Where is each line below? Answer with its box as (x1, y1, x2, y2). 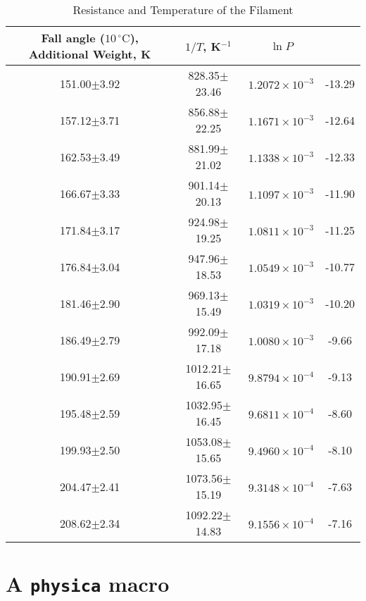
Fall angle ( (41, 30, 105, 46)
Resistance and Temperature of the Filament (72, 1, 294, 18)
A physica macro (6, 569, 170, 598)
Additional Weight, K (28, 46, 151, 62)
